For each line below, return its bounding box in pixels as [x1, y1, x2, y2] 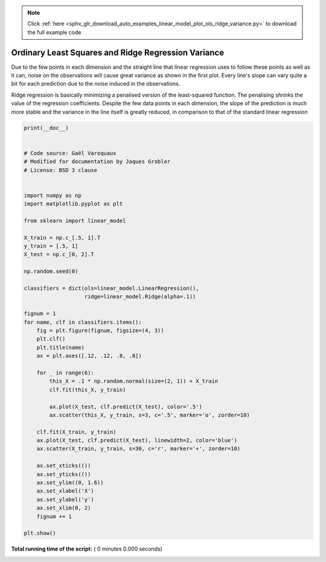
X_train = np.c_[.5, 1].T [24, 234, 101, 241]
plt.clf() [36, 336, 66, 342]
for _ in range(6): [36, 369, 95, 376]
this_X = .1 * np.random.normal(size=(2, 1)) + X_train [49, 378, 219, 385]
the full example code [27, 28, 81, 36]
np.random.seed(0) [24, 268, 78, 275]
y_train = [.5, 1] [24, 243, 78, 250]
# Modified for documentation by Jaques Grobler [24, 158, 171, 165]
